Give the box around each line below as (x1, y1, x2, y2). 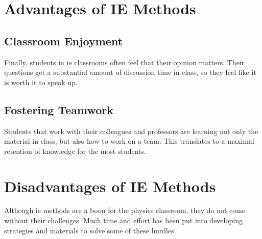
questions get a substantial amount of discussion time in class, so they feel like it (4, 67, 256, 77)
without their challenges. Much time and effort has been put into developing (4, 215, 243, 226)
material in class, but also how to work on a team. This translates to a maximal (4, 136, 254, 146)
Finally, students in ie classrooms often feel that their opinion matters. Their (4, 57, 245, 67)
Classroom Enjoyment (4, 33, 123, 48)
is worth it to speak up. (4, 76, 78, 87)
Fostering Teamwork (4, 101, 114, 117)
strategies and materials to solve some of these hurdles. (4, 225, 176, 235)
